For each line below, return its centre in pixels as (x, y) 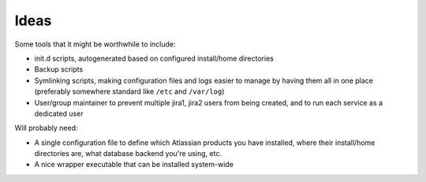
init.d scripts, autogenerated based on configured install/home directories (154, 58)
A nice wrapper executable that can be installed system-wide (134, 165)
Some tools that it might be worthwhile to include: (95, 44)
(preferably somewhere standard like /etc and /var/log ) (129, 91)
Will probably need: (46, 128)
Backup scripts (59, 69)
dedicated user (59, 113)
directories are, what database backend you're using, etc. (128, 154)
